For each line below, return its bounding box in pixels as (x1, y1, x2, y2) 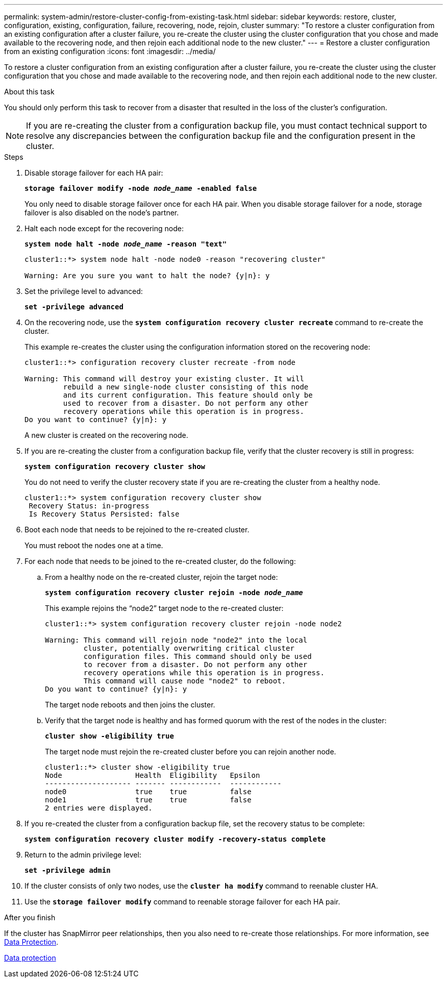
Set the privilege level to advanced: (24, 287, 143, 296)
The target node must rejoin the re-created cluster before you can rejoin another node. (45, 747, 336, 756)
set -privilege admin (24, 866, 111, 874)
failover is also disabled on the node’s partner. (24, 208, 179, 217)
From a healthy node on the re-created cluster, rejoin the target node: (45, 573, 278, 581)
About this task (4, 87, 55, 96)
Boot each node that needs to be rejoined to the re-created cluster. (24, 525, 250, 534)
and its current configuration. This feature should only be (63, 391, 313, 399)
